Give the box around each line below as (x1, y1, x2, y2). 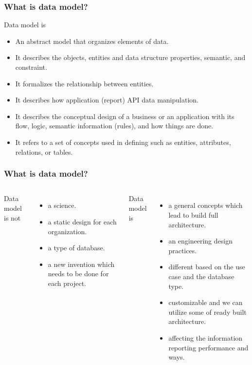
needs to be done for (48, 268, 109, 279)
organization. (48, 226, 87, 236)
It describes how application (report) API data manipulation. (15, 95, 198, 105)
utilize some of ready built (168, 306, 247, 317)
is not (4, 212, 21, 223)
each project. (48, 278, 87, 288)
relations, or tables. (15, 146, 73, 157)
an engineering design (168, 236, 233, 246)
